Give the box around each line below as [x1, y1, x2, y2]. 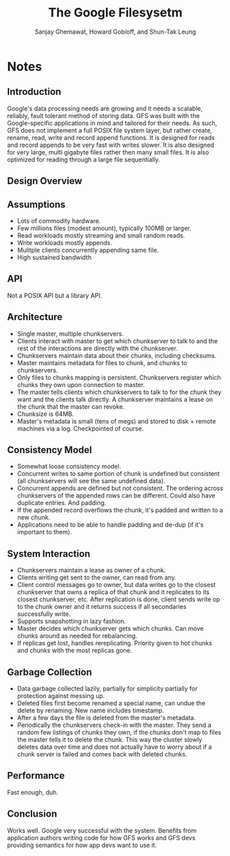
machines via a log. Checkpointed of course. [16, 424, 144, 432]
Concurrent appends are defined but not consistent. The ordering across [16, 484, 224, 492]
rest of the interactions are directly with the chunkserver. [16, 344, 179, 352]
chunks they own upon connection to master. [16, 380, 146, 389]
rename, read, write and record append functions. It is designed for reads [7, 133, 215, 141]
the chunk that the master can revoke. [16, 402, 125, 410]
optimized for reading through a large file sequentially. [7, 155, 161, 163]
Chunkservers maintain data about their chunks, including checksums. [16, 351, 217, 360]
